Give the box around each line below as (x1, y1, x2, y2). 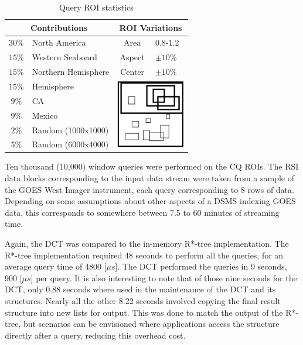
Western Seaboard (32, 51, 97, 63)
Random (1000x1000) (32, 123, 109, 136)
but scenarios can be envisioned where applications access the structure (23, 318, 280, 330)
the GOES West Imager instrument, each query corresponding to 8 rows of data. (5, 183, 294, 195)
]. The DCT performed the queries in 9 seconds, (115, 260, 287, 272)
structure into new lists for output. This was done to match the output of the (5, 306, 283, 318)
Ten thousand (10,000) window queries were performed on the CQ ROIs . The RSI (5, 160, 299, 172)
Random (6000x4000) (32, 138, 109, 150)
